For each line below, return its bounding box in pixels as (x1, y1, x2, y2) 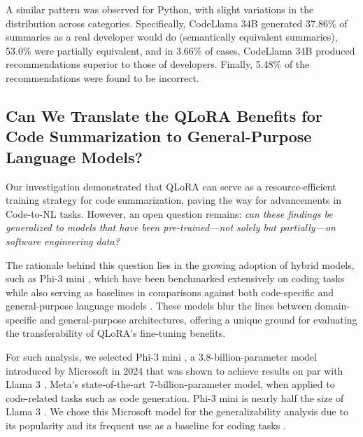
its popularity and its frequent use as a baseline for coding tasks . (6, 418, 286, 433)
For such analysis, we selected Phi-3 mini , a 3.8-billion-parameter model (6, 349, 317, 364)
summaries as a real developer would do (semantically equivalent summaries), (6, 29, 338, 44)
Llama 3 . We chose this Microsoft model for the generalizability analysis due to (6, 404, 348, 419)
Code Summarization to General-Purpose (6, 125, 312, 147)
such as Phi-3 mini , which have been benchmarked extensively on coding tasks (6, 271, 345, 286)
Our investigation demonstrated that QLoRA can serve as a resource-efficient (6, 179, 336, 193)
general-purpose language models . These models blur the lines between (6, 298, 312, 313)
